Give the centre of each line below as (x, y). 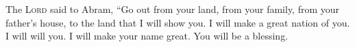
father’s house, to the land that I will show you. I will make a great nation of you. (178, 22)
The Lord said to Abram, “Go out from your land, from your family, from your (173, 9)
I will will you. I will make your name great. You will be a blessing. (147, 36)
